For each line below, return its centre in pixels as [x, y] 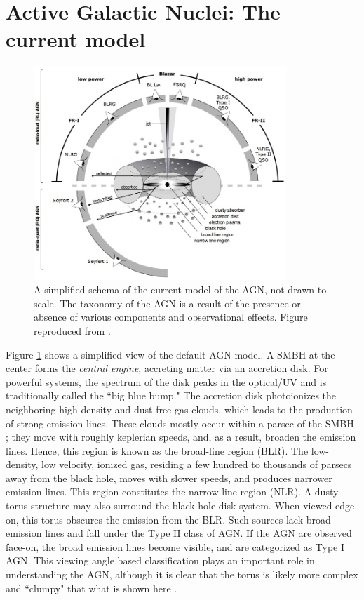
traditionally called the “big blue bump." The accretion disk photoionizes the [171, 395]
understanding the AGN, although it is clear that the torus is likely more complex [182, 574]
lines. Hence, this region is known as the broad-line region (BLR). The [157, 450]
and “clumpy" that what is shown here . [92, 588]
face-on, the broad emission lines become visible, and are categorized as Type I [175, 546]
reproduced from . [72, 330]
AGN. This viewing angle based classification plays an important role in [160, 560]
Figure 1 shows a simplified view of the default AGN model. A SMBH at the [170, 354]
